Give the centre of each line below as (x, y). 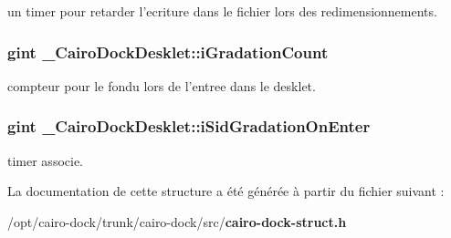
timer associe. (46, 160)
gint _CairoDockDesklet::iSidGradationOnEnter (189, 126)
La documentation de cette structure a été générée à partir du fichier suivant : (226, 191)
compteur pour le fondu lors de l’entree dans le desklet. (162, 85)
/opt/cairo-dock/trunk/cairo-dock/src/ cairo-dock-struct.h (177, 221)
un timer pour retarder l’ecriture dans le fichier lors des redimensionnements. (222, 11)
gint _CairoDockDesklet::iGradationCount (168, 52)
